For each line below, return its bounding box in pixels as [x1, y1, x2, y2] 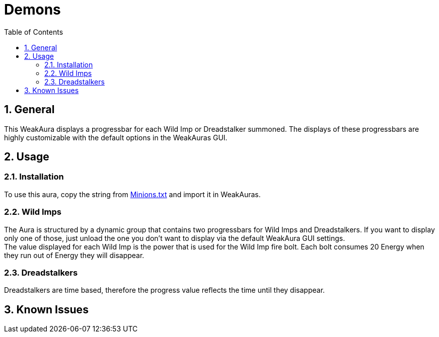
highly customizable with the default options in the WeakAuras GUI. [4, 133, 228, 142]
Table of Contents [4, 27, 63, 36]
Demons [4, 1, 61, 18]
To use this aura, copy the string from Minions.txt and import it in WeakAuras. [4, 190, 261, 199]
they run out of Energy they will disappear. [4, 250, 144, 260]
